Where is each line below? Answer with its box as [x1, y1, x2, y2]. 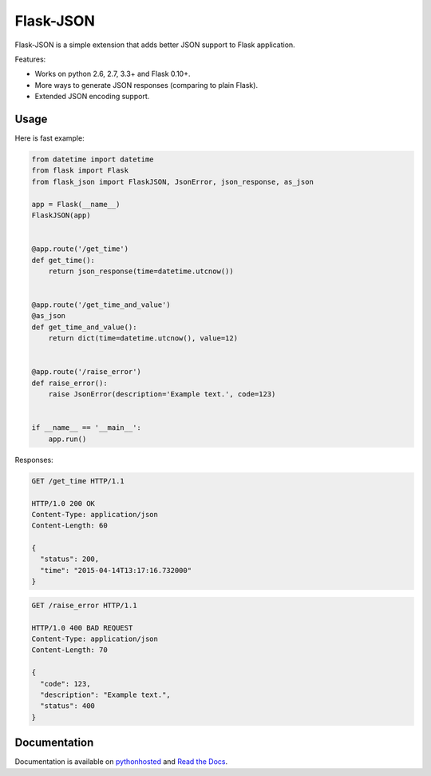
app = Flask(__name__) [31, 200, 121, 209]
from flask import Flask [31, 166, 129, 175]
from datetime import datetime [31, 155, 155, 164]
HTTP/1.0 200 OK [31, 499, 96, 507]
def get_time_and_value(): [31, 322, 137, 332]
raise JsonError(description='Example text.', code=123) [48, 390, 276, 399]
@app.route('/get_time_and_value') [31, 300, 171, 309]
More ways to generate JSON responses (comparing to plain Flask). [34, 80, 259, 90]
